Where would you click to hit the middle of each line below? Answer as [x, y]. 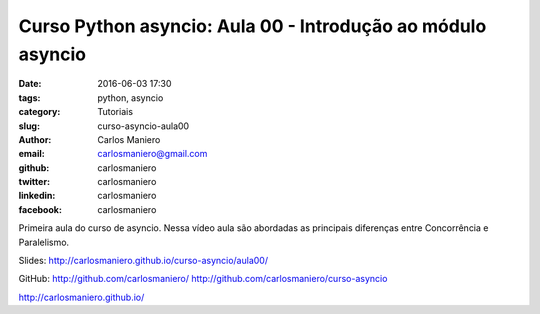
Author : [35, 139]
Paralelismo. [44, 242]
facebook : [40, 209]
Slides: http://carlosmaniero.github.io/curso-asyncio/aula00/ [143, 261]
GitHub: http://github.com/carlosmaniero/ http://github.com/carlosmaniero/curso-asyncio [203, 279]
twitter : [34, 182]
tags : [29, 97]
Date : [30, 84]
